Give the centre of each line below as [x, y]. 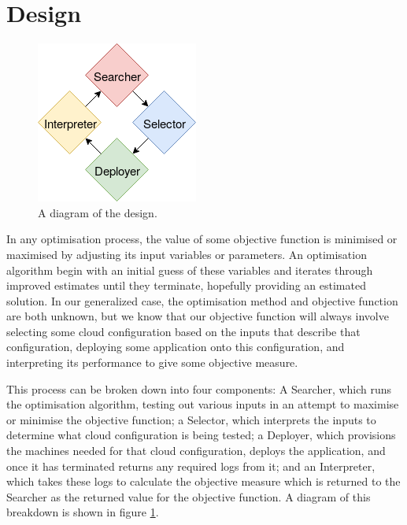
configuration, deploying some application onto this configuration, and [176, 347]
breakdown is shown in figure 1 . [83, 512]
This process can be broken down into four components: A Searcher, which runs [199, 388]
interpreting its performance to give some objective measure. [152, 362]
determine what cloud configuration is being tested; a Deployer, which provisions [201, 435]
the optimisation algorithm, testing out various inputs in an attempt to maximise [203, 404]
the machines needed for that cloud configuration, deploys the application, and [196, 451]
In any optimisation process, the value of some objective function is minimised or [202, 239]
